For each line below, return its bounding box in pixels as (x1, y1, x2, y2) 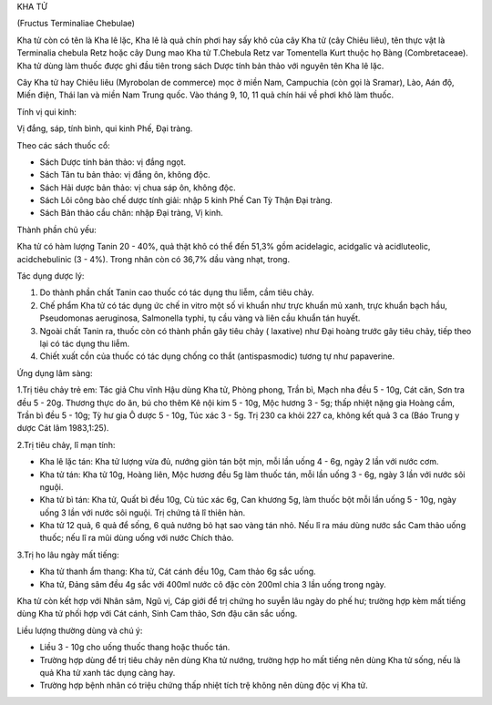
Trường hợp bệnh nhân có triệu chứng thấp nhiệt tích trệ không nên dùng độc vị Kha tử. (39, 679, 368, 691)
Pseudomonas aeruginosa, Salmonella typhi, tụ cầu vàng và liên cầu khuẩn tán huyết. (39, 312, 361, 323)
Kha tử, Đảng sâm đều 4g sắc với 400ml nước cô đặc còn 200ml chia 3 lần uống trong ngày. (39, 578, 386, 589)
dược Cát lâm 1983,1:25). (16, 423, 109, 434)
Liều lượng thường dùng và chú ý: (16, 625, 143, 636)
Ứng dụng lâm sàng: (16, 367, 93, 378)
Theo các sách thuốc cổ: (16, 139, 111, 150)
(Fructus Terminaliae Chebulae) (16, 18, 136, 29)
